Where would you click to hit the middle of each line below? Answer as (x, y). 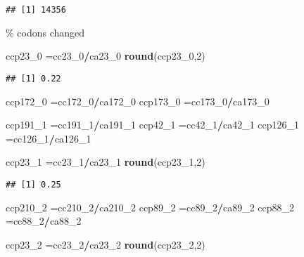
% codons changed (45, 32)
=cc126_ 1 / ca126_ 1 (49, 138)
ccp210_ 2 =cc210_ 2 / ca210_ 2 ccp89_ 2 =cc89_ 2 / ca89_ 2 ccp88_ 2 (150, 207)
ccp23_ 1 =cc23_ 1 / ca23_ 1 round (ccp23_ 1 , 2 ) (106, 162)
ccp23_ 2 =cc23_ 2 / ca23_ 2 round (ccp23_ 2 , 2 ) (106, 244)
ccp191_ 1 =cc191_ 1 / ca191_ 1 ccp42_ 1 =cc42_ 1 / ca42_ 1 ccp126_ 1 (153, 125)
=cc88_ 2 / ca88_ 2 (44, 221)
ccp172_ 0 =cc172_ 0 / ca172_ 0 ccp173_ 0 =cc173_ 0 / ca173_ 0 (138, 101)
